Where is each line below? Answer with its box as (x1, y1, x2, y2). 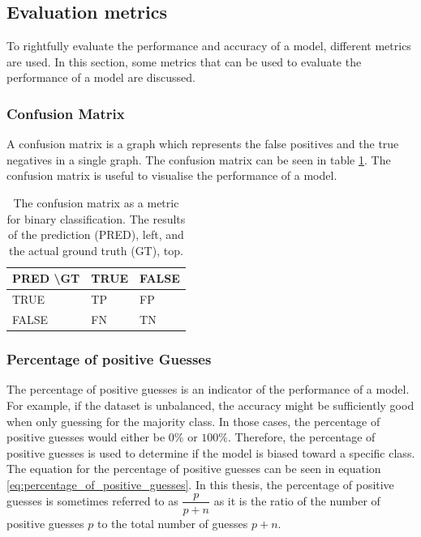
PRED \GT (12, 270, 80, 287)
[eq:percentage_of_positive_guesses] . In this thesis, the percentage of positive (6, 475, 394, 492)
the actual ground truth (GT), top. (8, 241, 183, 258)
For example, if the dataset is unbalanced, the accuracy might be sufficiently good (6, 396, 415, 413)
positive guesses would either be (6, 428, 165, 445)
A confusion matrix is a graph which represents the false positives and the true (6, 135, 399, 152)
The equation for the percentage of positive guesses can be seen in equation (6, 460, 381, 477)
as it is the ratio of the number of (213, 492, 380, 509)
